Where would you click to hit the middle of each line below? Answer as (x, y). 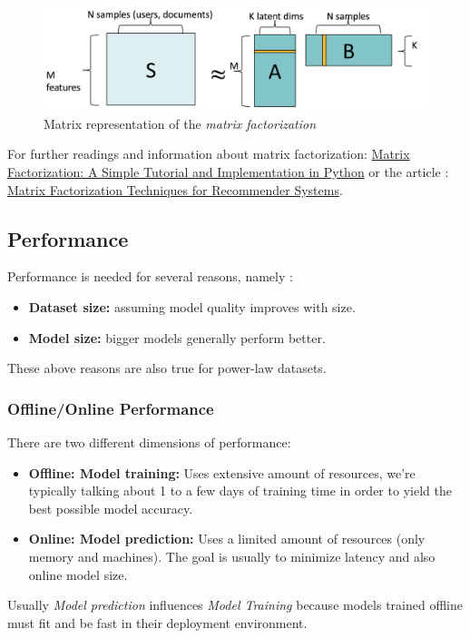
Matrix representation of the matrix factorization (180, 123)
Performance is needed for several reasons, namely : (150, 276)
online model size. (78, 574)
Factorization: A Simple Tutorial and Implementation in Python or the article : (228, 172)
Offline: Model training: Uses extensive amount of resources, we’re (222, 472)
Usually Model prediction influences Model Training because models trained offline (235, 605)
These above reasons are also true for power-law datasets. (167, 368)
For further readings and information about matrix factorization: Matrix (209, 154)
